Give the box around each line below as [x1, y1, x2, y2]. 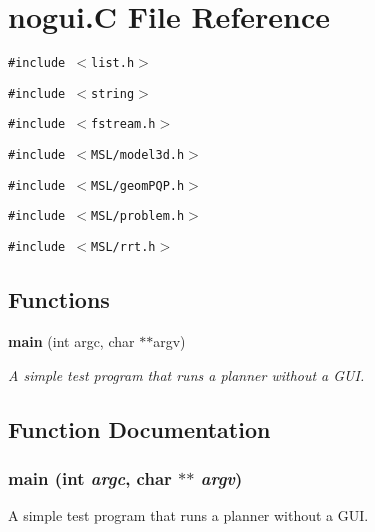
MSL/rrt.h [91, 240, 156, 255]
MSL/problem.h [91, 209, 185, 224]
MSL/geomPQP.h [91, 178, 185, 193]
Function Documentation [8, 413, 271, 444]
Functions [8, 284, 110, 315]
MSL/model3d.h [91, 148, 185, 163]
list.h [91, 56, 135, 71]
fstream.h [91, 117, 156, 132]
